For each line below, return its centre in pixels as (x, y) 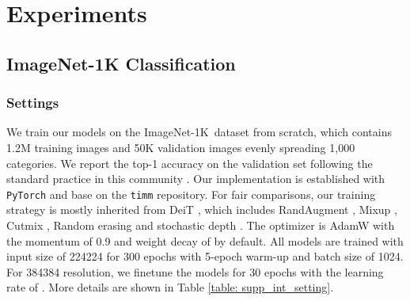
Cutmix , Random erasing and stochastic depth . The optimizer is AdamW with (201, 225)
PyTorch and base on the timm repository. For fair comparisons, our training (191, 194)
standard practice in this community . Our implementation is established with (196, 179)
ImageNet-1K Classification (121, 63)
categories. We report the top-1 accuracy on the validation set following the (190, 163)
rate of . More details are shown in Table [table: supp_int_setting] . (170, 287)
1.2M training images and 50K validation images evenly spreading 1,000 (181, 147)
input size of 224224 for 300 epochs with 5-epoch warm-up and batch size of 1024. (205, 256)
